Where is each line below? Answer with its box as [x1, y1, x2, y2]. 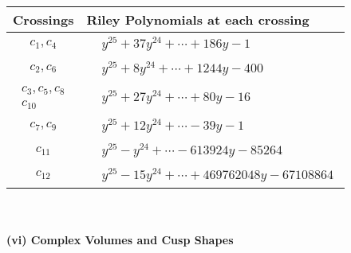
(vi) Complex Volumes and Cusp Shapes [6, 232, 234, 248]
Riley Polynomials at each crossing [86, 10, 310, 29]
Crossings [13, 10, 74, 29]
